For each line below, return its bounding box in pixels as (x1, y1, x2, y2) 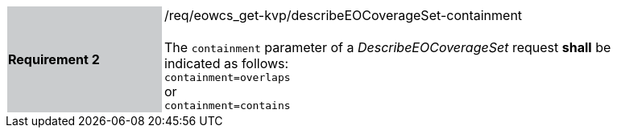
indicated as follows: (164, 55, 289, 71)
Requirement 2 (8, 51, 100, 67)
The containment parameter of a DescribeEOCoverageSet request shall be (164, 39, 611, 55)
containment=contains (164, 99, 291, 112)
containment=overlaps (164, 71, 291, 83)
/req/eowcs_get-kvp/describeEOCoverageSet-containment (164, 7, 523, 23)
